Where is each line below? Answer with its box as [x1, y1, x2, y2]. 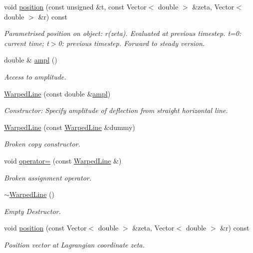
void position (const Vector [4, 222, 87, 233]
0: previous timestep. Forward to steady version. [58, 37, 205, 48]
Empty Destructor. [4, 205, 61, 216]
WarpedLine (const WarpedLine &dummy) [4, 121, 135, 132]
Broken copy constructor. [4, 138, 80, 149]
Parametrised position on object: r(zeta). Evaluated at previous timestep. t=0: [4, 28, 242, 38]
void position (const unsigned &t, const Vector [4, 1, 147, 11]
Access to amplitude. [4, 71, 66, 81]
